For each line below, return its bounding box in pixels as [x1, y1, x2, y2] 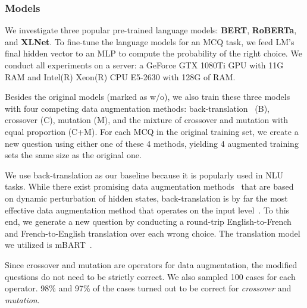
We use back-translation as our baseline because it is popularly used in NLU [5, 168, 283, 181]
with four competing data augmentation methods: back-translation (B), [5, 102, 270, 114]
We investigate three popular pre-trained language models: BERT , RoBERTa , [5, 24, 297, 36]
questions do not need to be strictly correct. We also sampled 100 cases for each [5, 270, 296, 282]
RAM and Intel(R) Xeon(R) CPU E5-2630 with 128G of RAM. [5, 70, 236, 83]
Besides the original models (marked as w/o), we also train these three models [5, 90, 290, 103]
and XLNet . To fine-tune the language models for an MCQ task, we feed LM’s [5, 35, 295, 48]
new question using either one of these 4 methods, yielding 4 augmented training [5, 137, 299, 149]
